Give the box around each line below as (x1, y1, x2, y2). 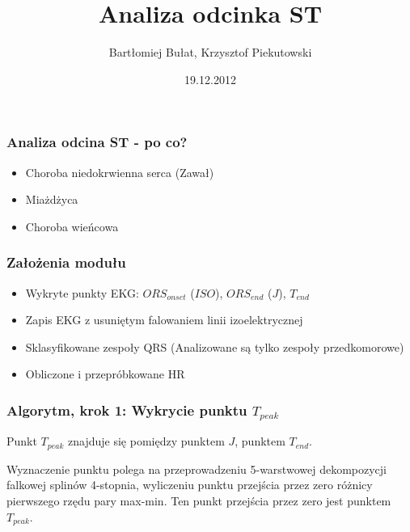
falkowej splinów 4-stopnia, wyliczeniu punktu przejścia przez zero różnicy (6, 476, 373, 493)
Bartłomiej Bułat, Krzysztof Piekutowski (108, 44, 312, 61)
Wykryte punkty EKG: (25, 284, 139, 301)
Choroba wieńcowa (25, 217, 119, 234)
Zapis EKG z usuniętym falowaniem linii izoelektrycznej (25, 311, 303, 328)
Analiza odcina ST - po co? (6, 132, 188, 152)
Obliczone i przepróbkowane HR (25, 365, 185, 382)
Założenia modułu (6, 252, 126, 272)
